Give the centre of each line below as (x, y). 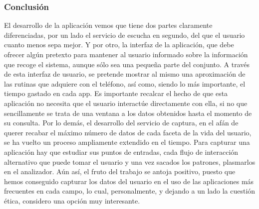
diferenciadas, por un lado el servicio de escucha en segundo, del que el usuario (125, 35)
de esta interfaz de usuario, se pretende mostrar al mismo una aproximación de (125, 74)
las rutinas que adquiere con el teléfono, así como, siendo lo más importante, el (125, 83)
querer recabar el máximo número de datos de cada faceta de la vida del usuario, (128, 132)
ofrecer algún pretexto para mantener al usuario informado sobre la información (126, 54)
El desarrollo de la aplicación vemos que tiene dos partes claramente (108, 25)
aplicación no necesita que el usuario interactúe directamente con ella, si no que (126, 103)
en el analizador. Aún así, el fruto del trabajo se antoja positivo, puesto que (120, 171)
